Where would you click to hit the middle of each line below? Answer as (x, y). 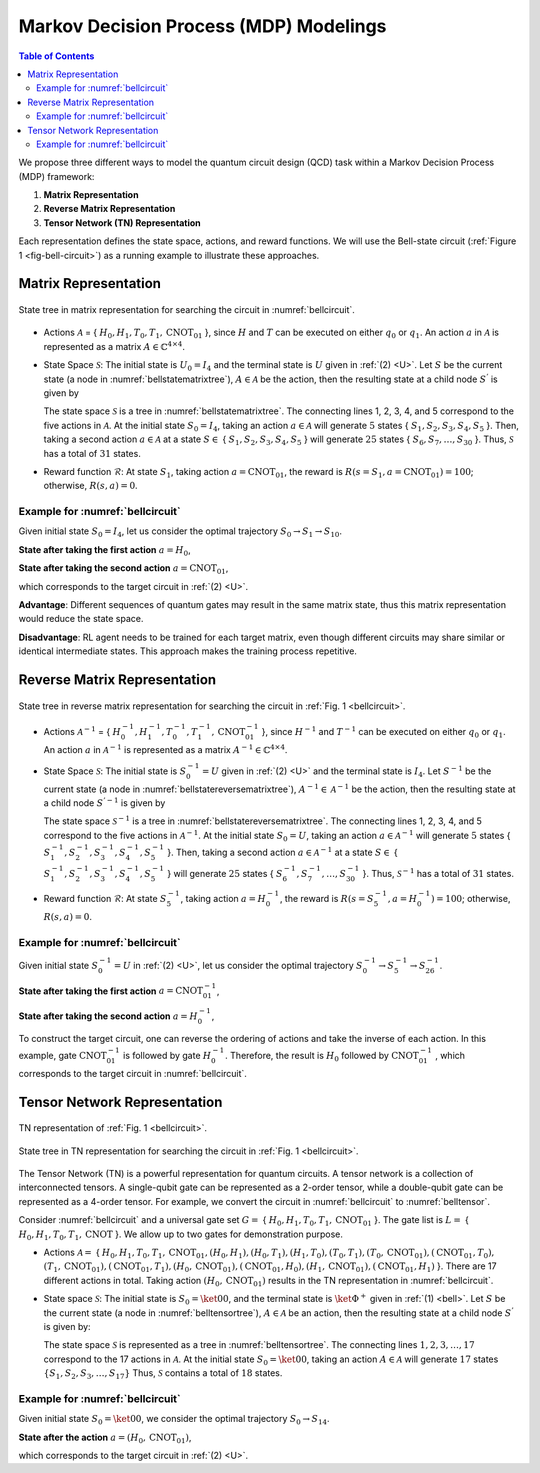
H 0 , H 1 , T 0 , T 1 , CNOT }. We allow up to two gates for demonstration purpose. (181, 1235)
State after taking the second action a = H (108, 1016)
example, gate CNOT (62, 1056)
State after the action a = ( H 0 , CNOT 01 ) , (105, 1438)
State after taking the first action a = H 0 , (104, 550)
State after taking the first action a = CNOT (111, 991)
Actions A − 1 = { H (82, 731)
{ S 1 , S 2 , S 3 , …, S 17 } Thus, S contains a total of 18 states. (163, 1374)
